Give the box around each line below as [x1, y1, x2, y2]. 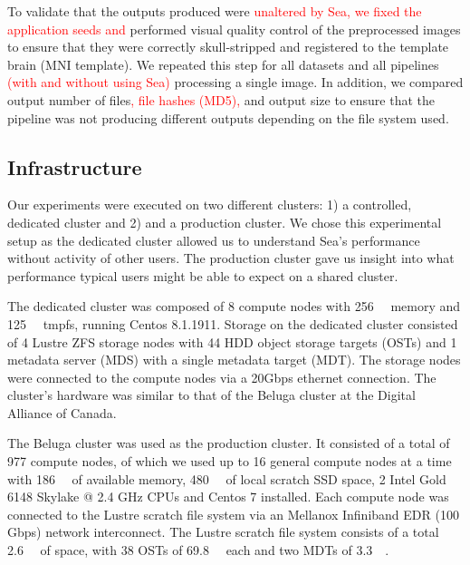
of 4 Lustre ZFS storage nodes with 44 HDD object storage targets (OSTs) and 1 [7, 332, 457, 351]
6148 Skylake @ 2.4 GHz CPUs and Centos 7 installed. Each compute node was [7, 487, 449, 506]
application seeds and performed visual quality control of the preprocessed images [7, 19, 461, 38]
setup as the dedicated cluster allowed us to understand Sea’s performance [7, 230, 420, 249]
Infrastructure [7, 152, 142, 180]
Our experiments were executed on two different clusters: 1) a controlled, [7, 195, 412, 214]
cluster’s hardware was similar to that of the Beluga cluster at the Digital [7, 385, 416, 404]
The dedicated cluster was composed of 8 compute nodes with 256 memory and [7, 297, 461, 316]
